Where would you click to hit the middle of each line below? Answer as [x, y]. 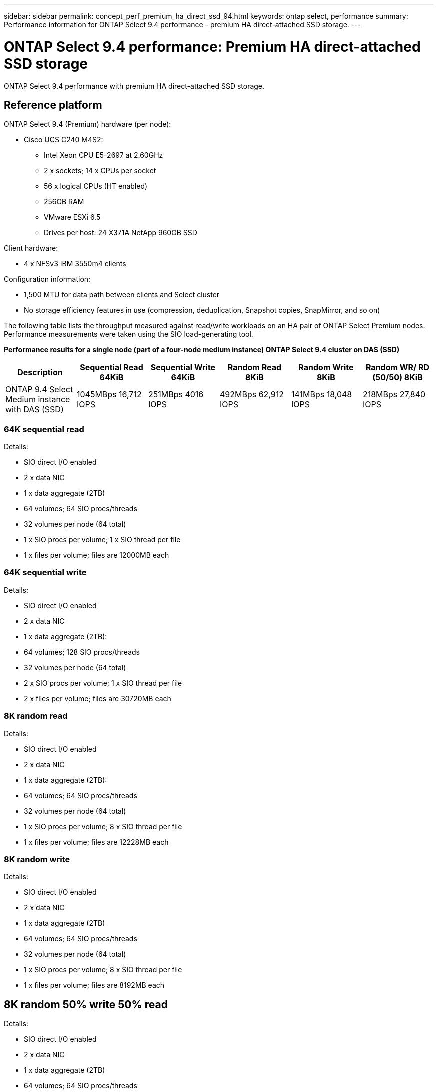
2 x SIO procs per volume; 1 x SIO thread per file [103, 683]
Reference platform [53, 105]
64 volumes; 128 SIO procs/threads [82, 652]
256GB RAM [64, 202]
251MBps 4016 [176, 395]
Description [40, 373]
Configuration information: [47, 279]
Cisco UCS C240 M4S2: [64, 140]
